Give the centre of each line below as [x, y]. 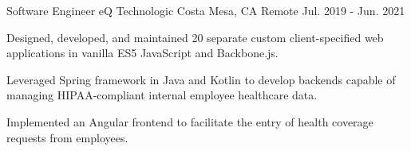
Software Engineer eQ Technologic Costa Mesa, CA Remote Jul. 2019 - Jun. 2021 [206, 10]
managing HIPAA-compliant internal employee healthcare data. [162, 95]
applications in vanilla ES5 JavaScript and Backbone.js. [142, 53]
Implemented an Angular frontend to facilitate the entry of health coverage [190, 121]
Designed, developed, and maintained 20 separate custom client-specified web [195, 37]
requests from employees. [67, 137]
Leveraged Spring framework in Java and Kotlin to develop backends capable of [201, 79]
